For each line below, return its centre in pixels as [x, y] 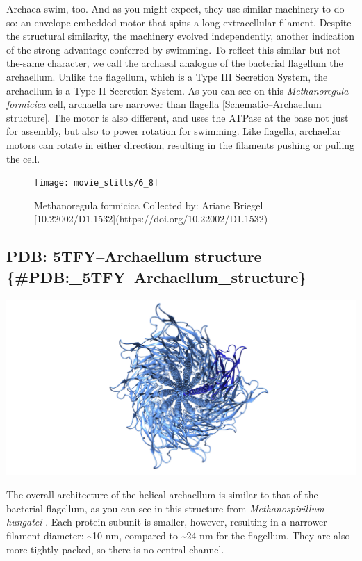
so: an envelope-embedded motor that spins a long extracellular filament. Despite [179, 22]
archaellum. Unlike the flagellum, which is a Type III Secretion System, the [167, 76]
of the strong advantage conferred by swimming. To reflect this [140, 49]
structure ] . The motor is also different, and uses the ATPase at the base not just [178, 117]
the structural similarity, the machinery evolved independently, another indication [180, 36]
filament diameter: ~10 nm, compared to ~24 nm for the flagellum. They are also [178, 535]
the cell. [23, 158]
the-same [25, 63]
